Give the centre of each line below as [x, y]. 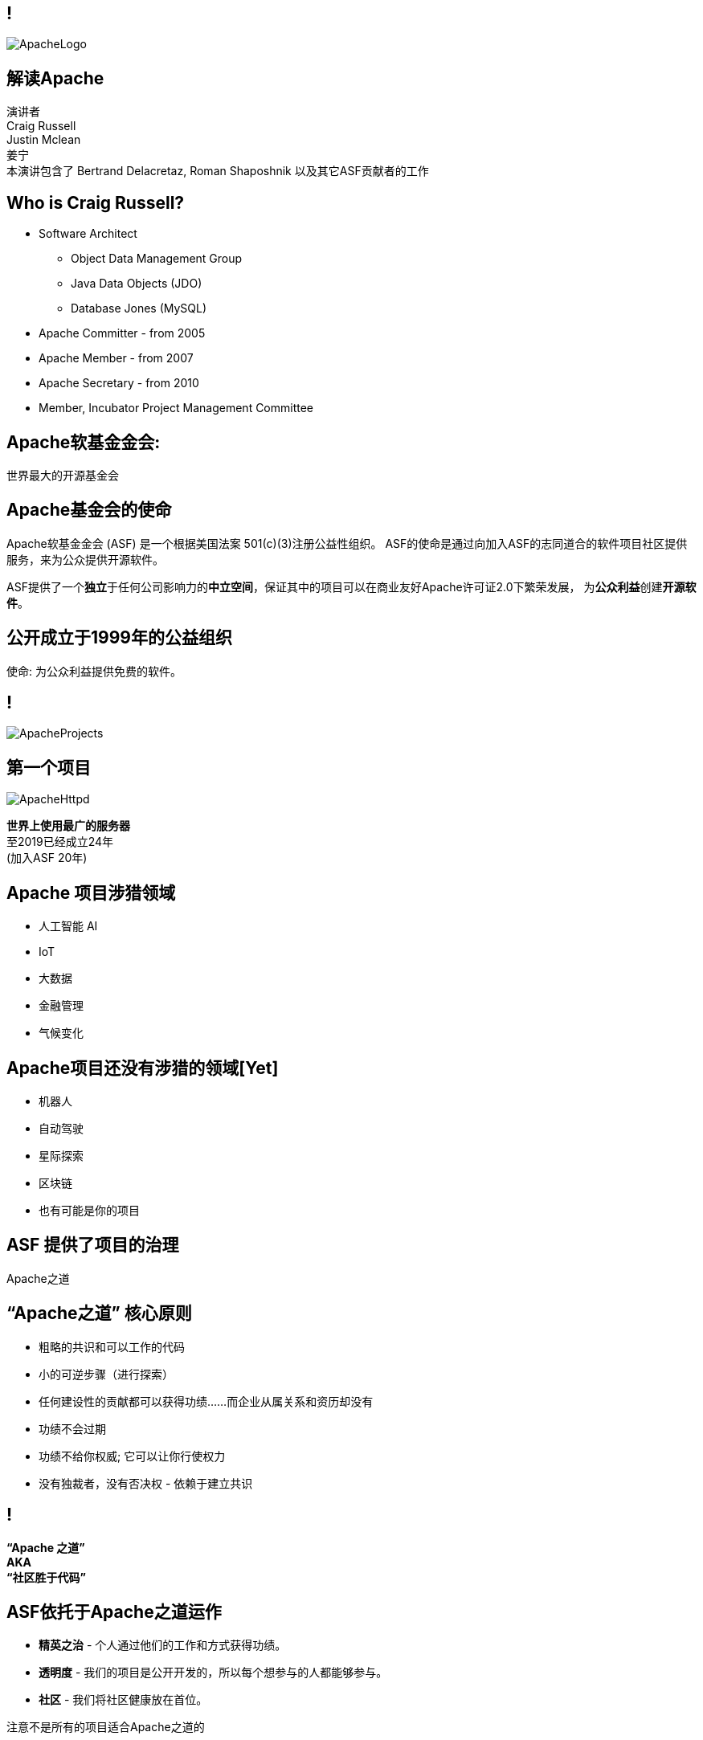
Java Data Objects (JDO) [137, 284]
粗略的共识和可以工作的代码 [112, 1346]
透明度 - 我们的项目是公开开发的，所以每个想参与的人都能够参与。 [213, 1673]
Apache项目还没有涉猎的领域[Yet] [143, 1068]
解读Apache [55, 78]
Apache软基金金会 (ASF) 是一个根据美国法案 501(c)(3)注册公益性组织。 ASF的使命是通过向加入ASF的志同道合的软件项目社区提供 [347, 543]
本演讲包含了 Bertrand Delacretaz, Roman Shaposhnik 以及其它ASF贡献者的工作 [218, 171]
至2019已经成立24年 [60, 842]
